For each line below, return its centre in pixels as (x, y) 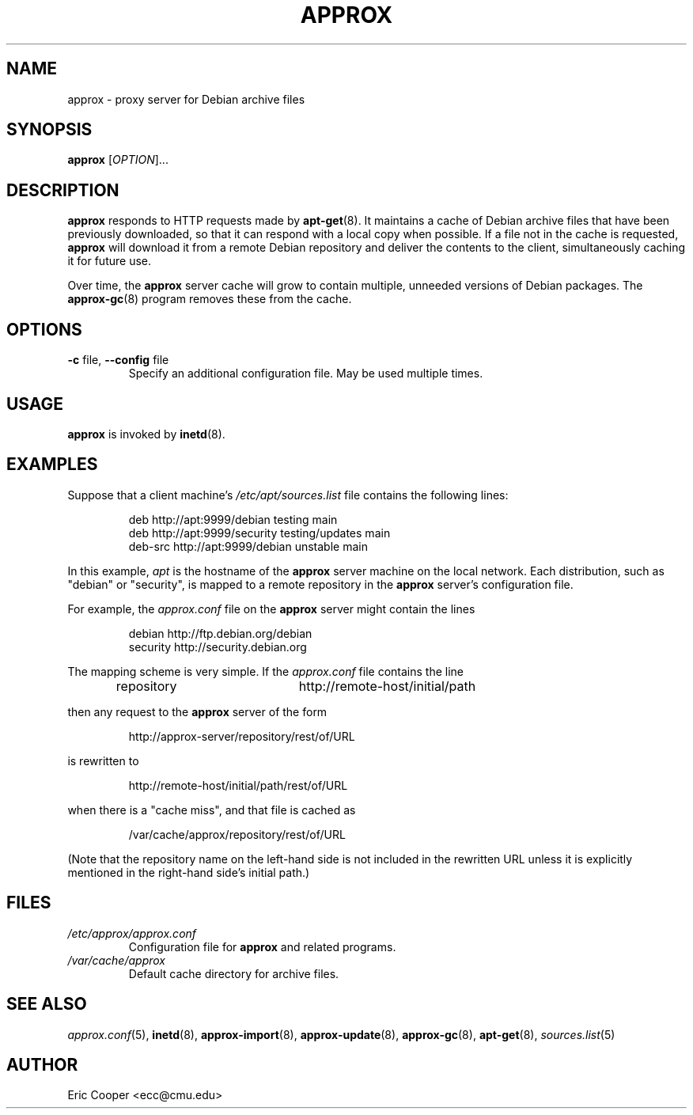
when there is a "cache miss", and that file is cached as (212, 810)
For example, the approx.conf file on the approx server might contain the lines (271, 609)
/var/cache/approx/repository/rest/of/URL (237, 834)
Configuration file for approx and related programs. (262, 946)
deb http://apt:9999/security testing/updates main (259, 533)
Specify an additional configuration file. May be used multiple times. (306, 374)
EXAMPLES (52, 465)
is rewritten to (103, 760)
